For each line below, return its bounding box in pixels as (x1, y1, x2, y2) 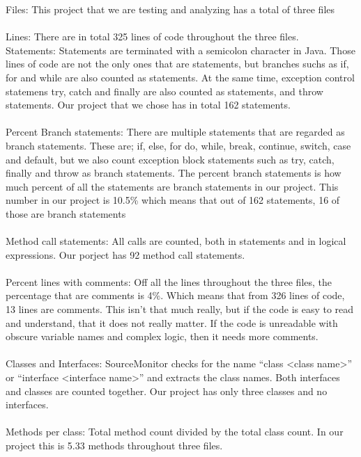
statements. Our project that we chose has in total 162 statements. (6, 97, 291, 112)
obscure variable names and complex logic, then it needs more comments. (6, 329, 318, 344)
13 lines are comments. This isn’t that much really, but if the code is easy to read (6, 302, 354, 316)
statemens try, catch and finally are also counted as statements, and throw (6, 83, 323, 98)
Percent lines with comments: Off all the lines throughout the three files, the (6, 274, 332, 289)
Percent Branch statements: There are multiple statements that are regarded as (6, 125, 345, 139)
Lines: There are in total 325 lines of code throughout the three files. (6, 29, 299, 44)
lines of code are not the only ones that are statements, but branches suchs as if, (6, 56, 349, 71)
